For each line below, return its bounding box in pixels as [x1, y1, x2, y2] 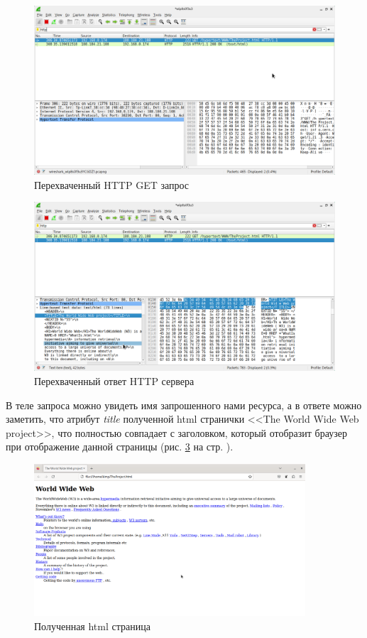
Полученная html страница [34, 618, 150, 633]
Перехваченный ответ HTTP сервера [34, 373, 195, 388]
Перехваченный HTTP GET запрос [34, 177, 190, 192]
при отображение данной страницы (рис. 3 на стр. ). [6, 439, 234, 454]
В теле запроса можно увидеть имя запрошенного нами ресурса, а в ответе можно [6, 397, 362, 412]
